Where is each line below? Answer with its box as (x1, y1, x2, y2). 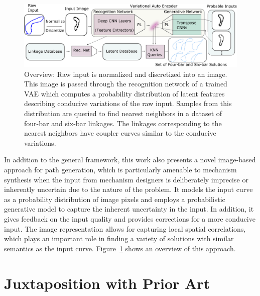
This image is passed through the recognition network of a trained (24, 78, 227, 89)
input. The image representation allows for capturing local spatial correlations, (4, 223, 246, 234)
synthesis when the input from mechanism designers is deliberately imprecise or (4, 174, 248, 184)
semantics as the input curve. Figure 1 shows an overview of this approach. (4, 243, 236, 253)
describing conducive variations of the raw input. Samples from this (24, 98, 232, 109)
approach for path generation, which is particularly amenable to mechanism (4, 164, 237, 174)
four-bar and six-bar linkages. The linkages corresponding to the (24, 118, 222, 128)
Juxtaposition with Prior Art (4, 272, 210, 293)
